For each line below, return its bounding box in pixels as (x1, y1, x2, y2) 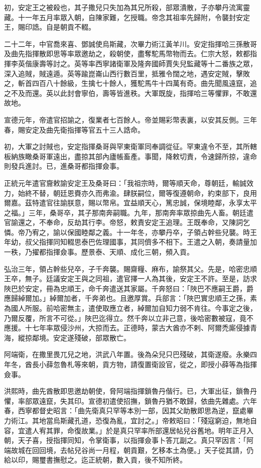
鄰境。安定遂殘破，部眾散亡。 (32, 332, 130, 342)
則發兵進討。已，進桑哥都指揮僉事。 (4, 161, 123, 171)
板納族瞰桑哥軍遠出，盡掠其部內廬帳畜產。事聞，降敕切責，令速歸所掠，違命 (4, 151, 257, 161)
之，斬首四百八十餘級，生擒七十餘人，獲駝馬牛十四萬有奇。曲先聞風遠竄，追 (4, 78, 257, 88)
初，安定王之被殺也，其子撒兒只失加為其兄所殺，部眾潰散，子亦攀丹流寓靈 (4, 2, 250, 12)
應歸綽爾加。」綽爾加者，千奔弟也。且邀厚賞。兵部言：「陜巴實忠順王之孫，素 (4, 293, 257, 303)
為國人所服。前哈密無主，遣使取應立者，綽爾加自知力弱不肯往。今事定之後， (4, 303, 257, 313)
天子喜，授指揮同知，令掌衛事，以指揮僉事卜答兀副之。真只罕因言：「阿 (18, 435, 253, 445)
